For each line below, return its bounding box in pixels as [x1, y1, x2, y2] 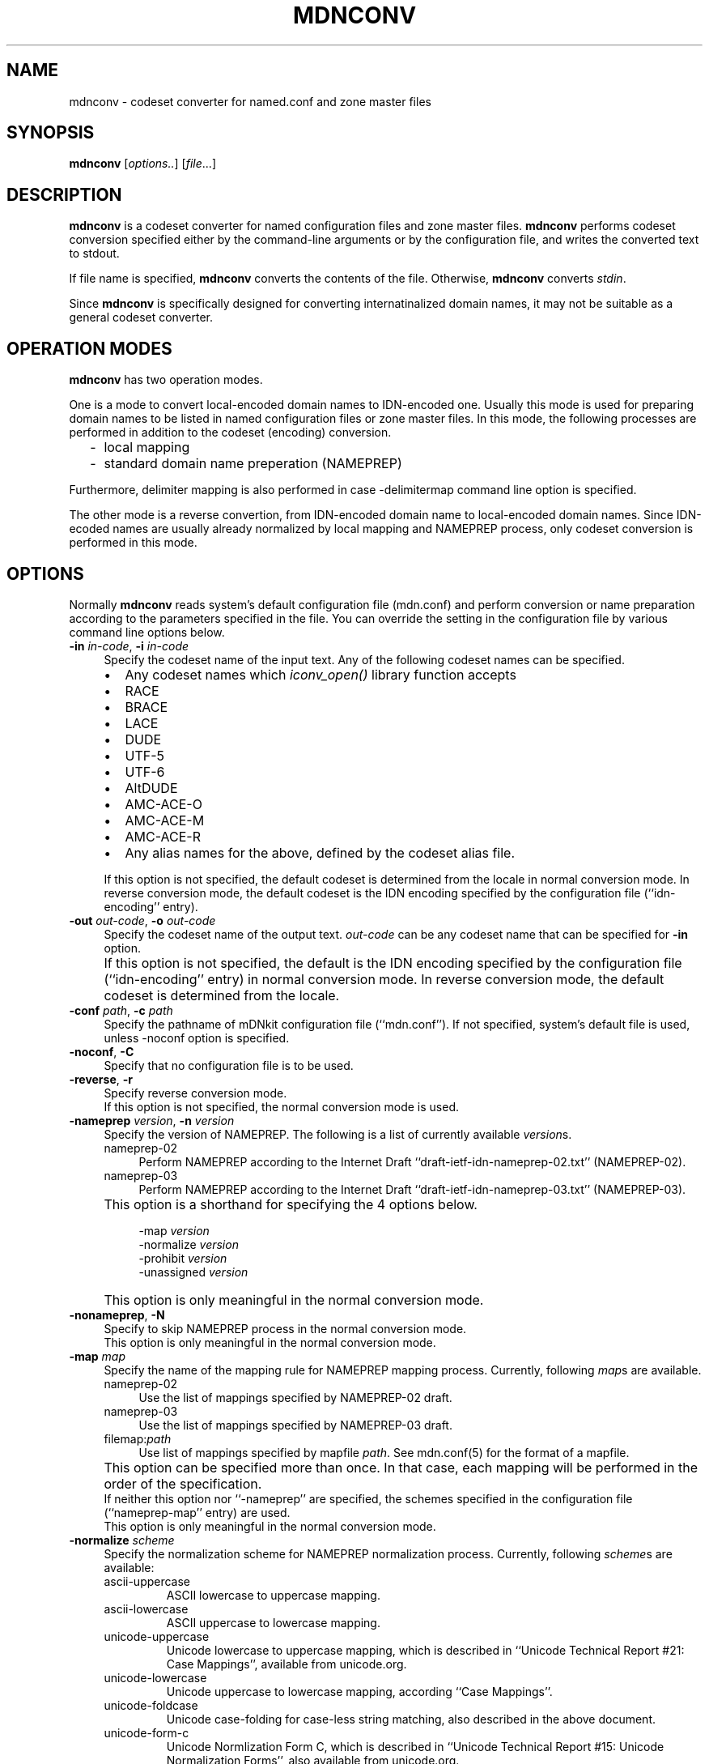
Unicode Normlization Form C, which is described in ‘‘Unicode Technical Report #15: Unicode [166, 1739, 664, 1753]
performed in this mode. [69, 535, 197, 550]
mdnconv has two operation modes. [69, 373, 263, 387]
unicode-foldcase [104, 1698, 198, 1712]
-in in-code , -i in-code [69, 638, 189, 653]
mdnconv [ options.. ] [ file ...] [69, 156, 216, 171]
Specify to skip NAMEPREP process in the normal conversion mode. [104, 1321, 467, 1336]
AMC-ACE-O [125, 795, 202, 812]
